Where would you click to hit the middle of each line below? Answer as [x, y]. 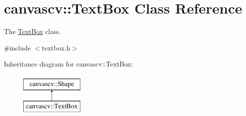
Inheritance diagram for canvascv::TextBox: [69, 64]
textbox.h [56, 47]
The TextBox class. [32, 31]
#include [17, 47]
